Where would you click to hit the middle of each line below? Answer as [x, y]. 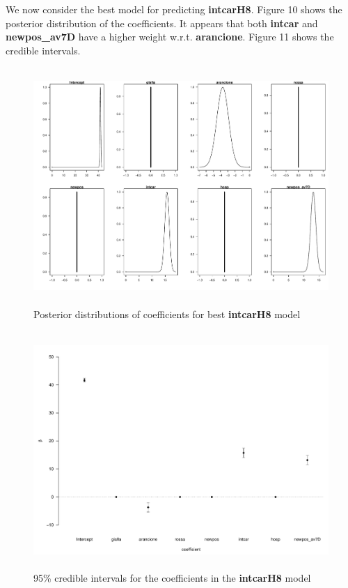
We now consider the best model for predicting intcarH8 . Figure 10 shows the [174, 9]
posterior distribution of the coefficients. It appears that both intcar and [162, 23]
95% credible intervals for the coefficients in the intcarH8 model [172, 578]
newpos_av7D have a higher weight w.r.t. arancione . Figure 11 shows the [170, 37]
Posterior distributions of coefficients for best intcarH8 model [167, 314]
